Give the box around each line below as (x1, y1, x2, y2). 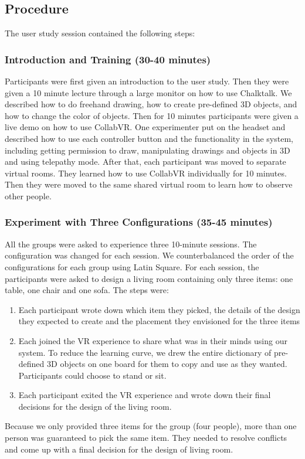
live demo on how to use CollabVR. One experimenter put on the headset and (5, 121, 286, 133)
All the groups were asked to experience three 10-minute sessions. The (5, 237, 257, 250)
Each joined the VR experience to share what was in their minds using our (18, 334, 287, 346)
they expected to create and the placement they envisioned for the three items (18, 315, 300, 327)
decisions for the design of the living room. (18, 400, 172, 412)
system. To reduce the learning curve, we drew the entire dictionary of (18, 346, 272, 358)
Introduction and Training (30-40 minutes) (5, 52, 211, 66)
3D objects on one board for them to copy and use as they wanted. (47, 358, 287, 370)
